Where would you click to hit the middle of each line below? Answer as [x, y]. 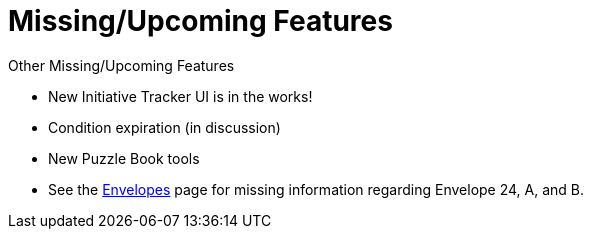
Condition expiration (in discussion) [164, 127]
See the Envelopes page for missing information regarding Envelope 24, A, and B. [316, 189]
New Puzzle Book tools [124, 158]
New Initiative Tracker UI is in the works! [180, 96]
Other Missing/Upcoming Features [121, 65]
